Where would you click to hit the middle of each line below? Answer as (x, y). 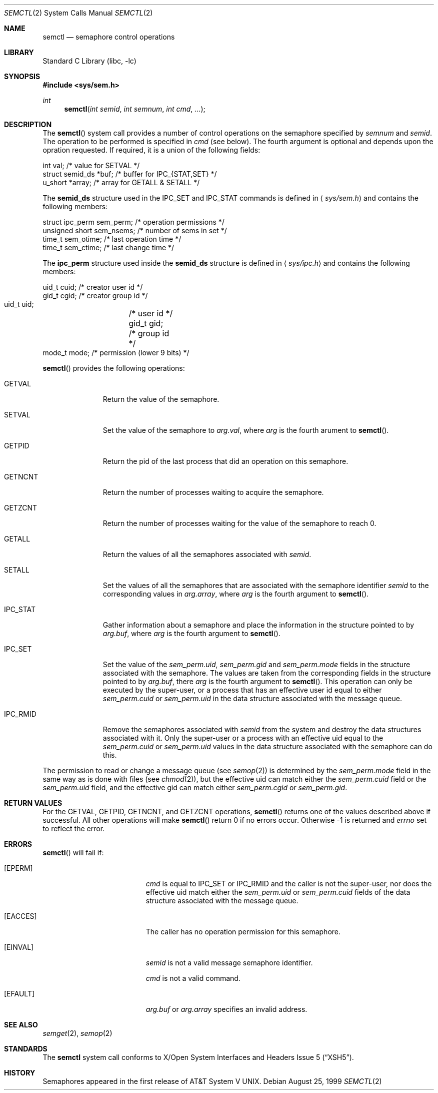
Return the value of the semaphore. (161, 399)
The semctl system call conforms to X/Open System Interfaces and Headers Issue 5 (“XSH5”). (198, 1057)
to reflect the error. (74, 829)
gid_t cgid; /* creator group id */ (95, 296)
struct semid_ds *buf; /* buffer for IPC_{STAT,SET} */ (130, 174)
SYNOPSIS (22, 76)
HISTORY (20, 1073)
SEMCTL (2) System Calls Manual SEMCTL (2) (78, 13)
